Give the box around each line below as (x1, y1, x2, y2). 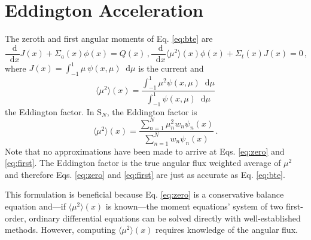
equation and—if (5, 199, 66, 212)
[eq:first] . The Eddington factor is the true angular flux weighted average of (5, 156, 281, 169)
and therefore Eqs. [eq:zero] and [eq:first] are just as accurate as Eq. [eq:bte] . (5, 168, 285, 180)
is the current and (138, 61, 204, 74)
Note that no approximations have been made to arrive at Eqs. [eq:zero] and (5, 144, 285, 157)
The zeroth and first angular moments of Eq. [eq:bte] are (5, 32, 213, 45)
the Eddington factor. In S (5, 105, 102, 118)
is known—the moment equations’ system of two (105, 199, 283, 212)
